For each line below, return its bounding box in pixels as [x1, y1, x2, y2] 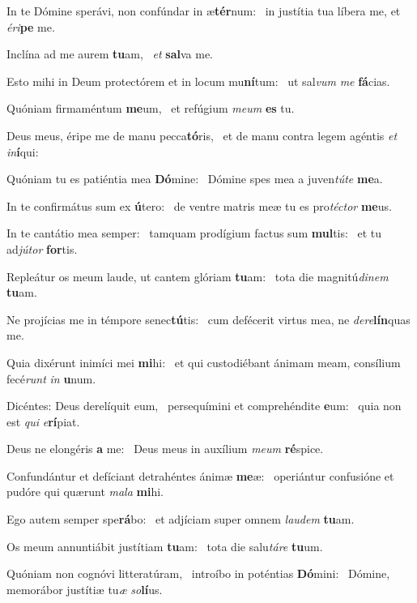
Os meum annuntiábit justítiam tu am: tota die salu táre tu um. [6, 537, 323, 554]
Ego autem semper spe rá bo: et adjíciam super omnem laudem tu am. [6, 511, 355, 528]
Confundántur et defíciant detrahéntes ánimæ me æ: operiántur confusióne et [6, 467, 394, 484]
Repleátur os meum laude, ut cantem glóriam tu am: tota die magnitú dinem [6, 267, 389, 284]
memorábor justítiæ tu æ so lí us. [6, 580, 163, 597]
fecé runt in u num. [6, 370, 96, 387]
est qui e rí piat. [6, 413, 80, 430]
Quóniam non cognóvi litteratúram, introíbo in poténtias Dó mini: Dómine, [6, 565, 390, 582]
